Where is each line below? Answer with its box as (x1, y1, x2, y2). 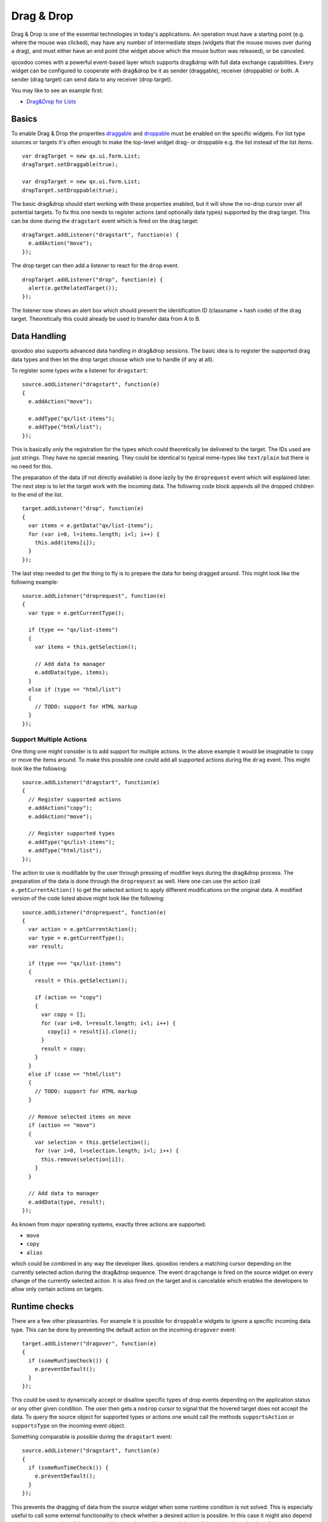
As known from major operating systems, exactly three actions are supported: (11, 1221, 207, 1228)
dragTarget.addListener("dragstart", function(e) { (22, 231, 179, 239)
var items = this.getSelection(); (34, 644, 138, 651)
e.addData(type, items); (34, 669, 109, 676)
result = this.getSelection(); (34, 977, 128, 984)
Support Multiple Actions (11, 735, 87, 743)
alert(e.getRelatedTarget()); (28, 285, 118, 292)
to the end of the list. (11, 491, 63, 498)
